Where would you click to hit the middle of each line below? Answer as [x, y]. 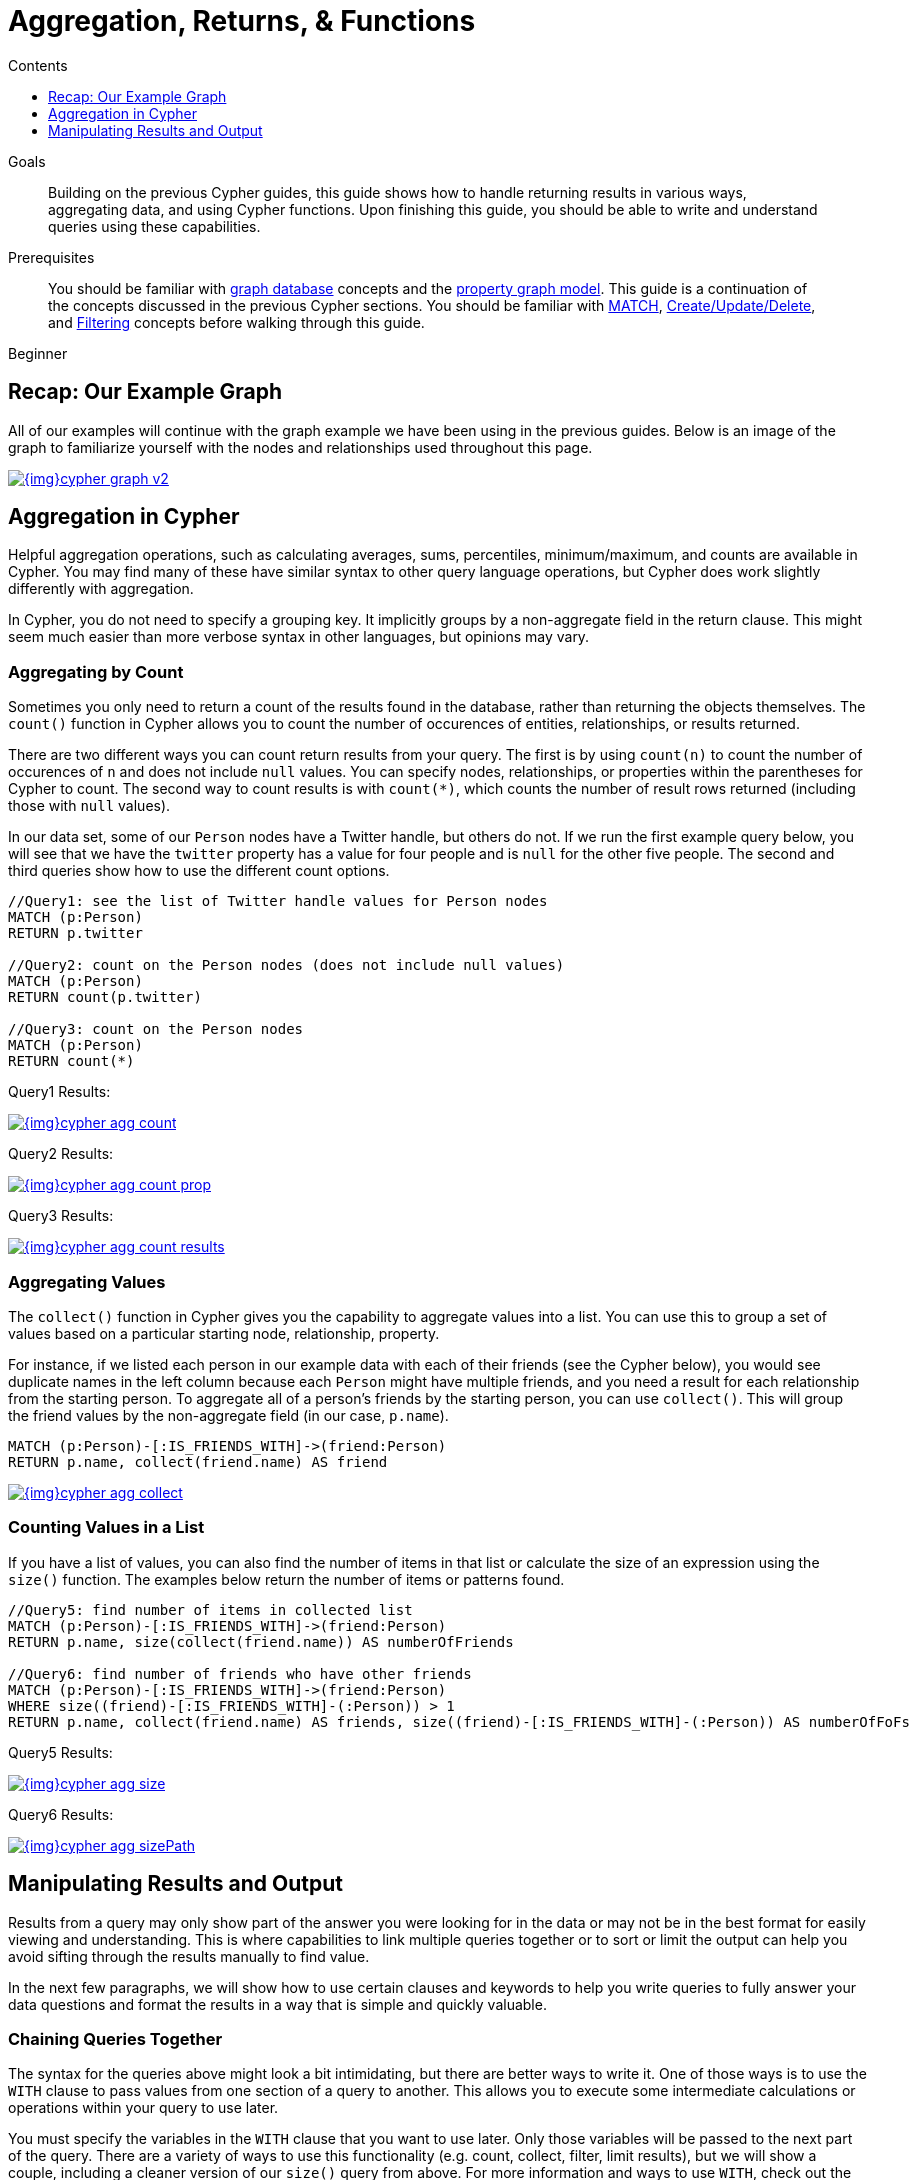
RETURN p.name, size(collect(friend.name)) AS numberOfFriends [261, 1641]
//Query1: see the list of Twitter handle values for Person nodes [278, 901]
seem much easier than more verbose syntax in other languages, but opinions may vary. [299, 637]
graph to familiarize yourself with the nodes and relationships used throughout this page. [300, 447]
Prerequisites [51, 257]
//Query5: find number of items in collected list [210, 1609]
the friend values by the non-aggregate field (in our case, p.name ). [228, 1415]
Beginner [38, 353]
